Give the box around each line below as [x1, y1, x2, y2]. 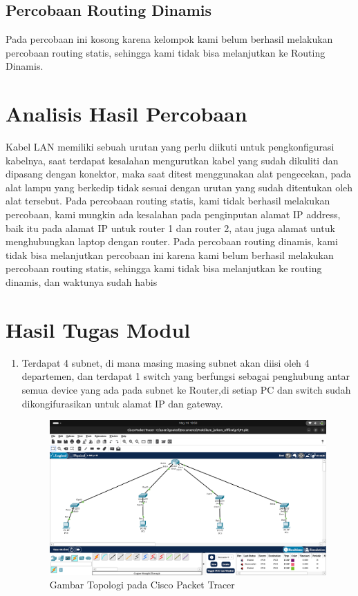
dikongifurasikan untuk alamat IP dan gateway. [21, 396, 223, 410]
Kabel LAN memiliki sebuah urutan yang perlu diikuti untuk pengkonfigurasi [6, 140, 335, 154]
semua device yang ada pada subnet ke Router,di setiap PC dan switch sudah [21, 382, 351, 396]
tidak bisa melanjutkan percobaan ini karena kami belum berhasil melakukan [6, 247, 334, 262]
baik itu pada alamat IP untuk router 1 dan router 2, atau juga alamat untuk [6, 220, 335, 235]
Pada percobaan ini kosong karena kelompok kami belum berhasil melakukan [6, 32, 333, 46]
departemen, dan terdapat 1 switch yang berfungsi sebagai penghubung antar [21, 369, 350, 383]
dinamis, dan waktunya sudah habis [6, 275, 158, 289]
